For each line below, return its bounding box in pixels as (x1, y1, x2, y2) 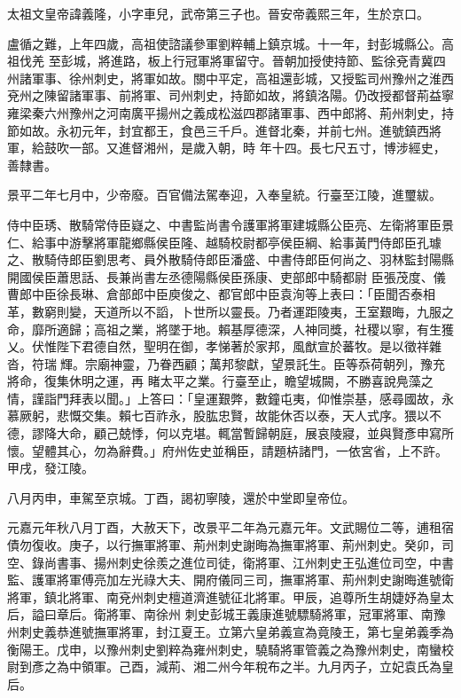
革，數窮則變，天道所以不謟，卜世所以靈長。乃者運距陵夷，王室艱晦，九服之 (7, 302, 454, 320)
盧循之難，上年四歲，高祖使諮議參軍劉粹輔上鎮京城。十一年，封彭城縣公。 (7, 34, 441, 52)
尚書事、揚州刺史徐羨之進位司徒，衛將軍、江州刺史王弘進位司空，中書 (43, 553, 454, 571)
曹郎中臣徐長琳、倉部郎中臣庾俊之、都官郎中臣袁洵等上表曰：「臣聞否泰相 (7, 285, 435, 303)
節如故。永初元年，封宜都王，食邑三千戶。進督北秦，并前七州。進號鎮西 (7, 121, 429, 139)
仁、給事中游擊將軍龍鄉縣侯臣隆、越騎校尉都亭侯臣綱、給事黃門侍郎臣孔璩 (7, 232, 441, 251)
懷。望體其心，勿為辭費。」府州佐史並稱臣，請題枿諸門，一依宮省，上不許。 (7, 441, 448, 459)
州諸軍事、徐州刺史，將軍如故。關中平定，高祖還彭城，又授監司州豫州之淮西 (7, 68, 454, 87)
